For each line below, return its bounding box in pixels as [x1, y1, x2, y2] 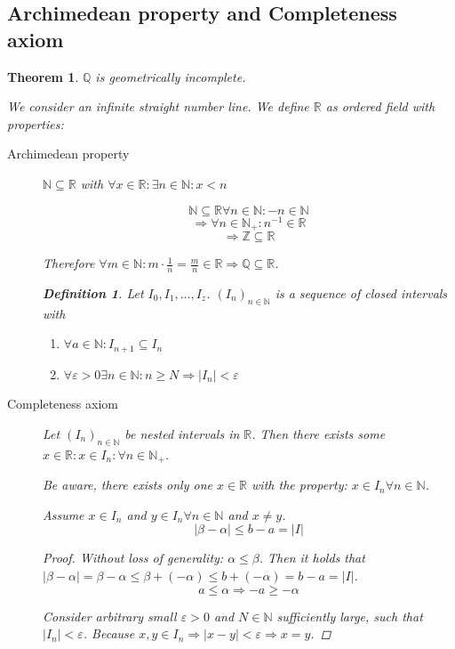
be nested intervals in [124, 424, 240, 442]
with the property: [251, 475, 347, 494]
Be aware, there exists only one [43, 475, 212, 494]
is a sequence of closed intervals [275, 283, 448, 302]
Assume [43, 505, 84, 523]
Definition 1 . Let [43, 283, 144, 302]
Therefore [43, 254, 95, 272]
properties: [7, 114, 64, 133]
